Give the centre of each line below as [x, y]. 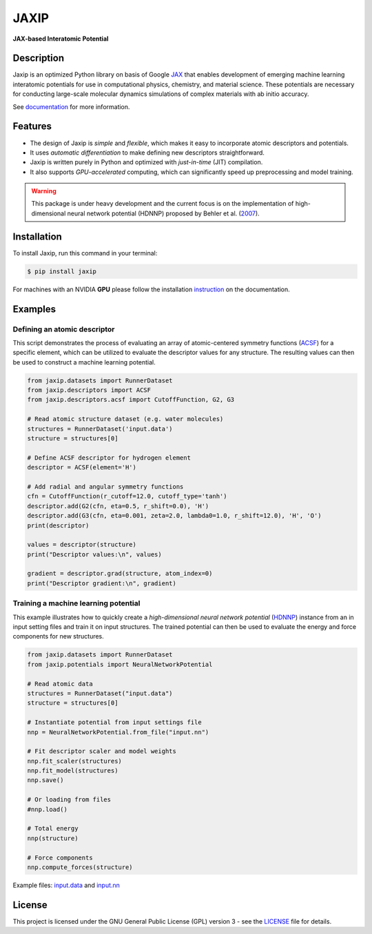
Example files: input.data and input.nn [66, 885]
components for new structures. [59, 636]
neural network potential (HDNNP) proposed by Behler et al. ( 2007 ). [163, 213]
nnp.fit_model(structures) [73, 771]
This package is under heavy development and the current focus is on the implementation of [163, 204]
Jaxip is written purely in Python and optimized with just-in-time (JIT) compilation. [146, 162]
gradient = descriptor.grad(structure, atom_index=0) [120, 574]
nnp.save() [45, 780]
